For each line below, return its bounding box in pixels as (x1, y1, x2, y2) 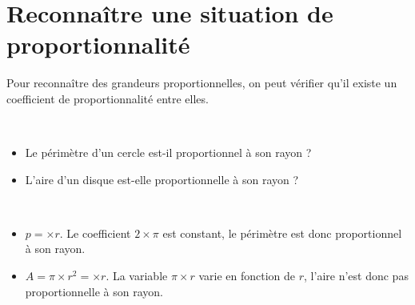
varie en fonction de (198, 267, 296, 284)
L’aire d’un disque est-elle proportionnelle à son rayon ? (25, 171, 299, 187)
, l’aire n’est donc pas (304, 267, 409, 284)
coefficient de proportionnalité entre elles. (6, 90, 209, 106)
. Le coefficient (59, 224, 131, 241)
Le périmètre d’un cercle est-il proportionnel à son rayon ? (25, 144, 312, 161)
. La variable (106, 267, 168, 284)
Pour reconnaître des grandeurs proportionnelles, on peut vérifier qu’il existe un (6, 74, 397, 91)
